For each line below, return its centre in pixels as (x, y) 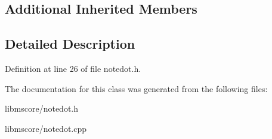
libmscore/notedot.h (42, 108)
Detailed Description (70, 44)
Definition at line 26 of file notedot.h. (73, 68)
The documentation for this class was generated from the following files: (136, 88)
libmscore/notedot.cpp (46, 128)
